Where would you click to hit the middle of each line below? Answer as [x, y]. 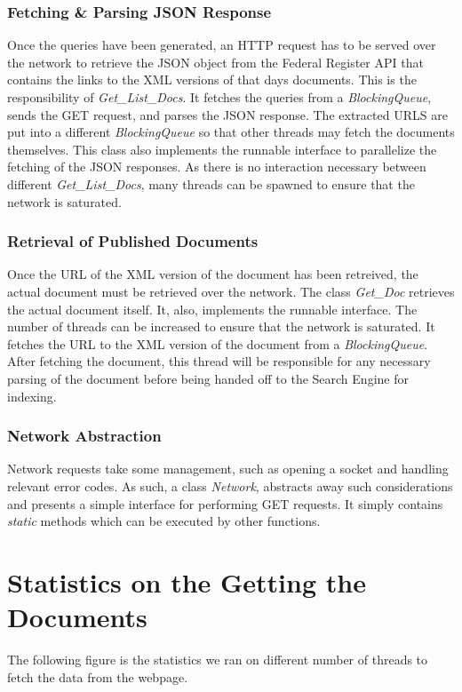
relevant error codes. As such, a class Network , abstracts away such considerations [230, 485]
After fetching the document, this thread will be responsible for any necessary [219, 361]
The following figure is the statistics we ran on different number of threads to [218, 660]
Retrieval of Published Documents [133, 241]
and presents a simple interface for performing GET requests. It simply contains [225, 503]
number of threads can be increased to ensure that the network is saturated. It [221, 326]
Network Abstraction [84, 436]
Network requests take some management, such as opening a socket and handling [228, 469]
